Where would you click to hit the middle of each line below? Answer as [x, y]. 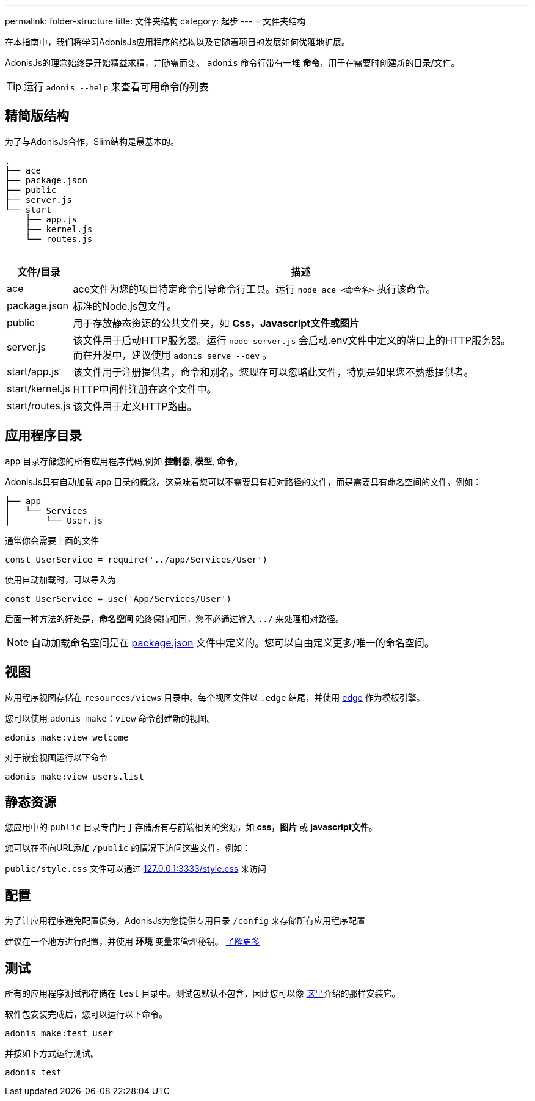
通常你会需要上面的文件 [52, 540]
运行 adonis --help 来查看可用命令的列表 [116, 87]
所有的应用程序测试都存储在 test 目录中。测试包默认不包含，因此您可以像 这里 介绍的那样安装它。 [203, 993]
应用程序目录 [43, 436]
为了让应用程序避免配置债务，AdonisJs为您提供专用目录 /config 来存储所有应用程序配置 [185, 921]
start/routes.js [39, 405]
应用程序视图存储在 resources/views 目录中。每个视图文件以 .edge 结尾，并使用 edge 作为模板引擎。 [215, 697]
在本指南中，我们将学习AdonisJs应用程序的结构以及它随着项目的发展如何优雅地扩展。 [178, 42]
